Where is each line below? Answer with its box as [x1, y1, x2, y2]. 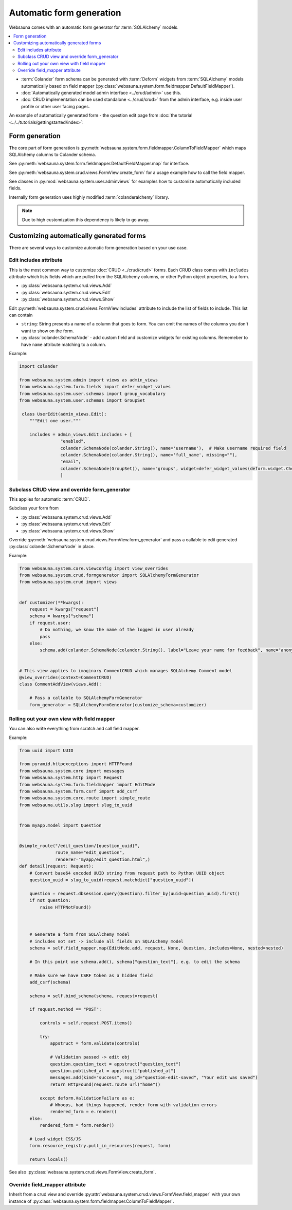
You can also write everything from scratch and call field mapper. [9, 726, 140, 732]
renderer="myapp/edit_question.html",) [55, 856, 150, 862]
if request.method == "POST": [29, 1006, 102, 1012]
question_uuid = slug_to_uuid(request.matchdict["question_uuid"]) [29, 877, 194, 883]
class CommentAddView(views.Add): [19, 681, 102, 687]
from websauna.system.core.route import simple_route [19, 795, 150, 801]
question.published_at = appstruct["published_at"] [50, 1068, 176, 1074]
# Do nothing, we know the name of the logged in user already [39, 627, 194, 633]
